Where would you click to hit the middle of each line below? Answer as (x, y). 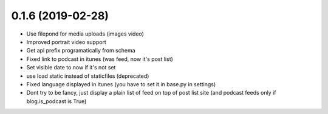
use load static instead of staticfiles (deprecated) (88, 76)
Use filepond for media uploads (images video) (85, 34)
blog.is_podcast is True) (56, 101)
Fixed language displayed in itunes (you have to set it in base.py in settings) (121, 84)
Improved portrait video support (66, 42)
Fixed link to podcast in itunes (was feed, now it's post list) (100, 59)
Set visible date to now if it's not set (71, 68)
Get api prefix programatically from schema (81, 51)
